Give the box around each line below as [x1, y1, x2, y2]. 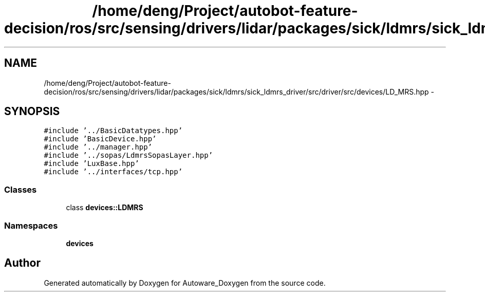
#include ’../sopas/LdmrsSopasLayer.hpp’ [44, 151, 213, 160]
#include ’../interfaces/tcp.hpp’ [44, 168, 183, 176]
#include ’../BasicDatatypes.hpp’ [44, 126, 183, 135]
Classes [4, 184, 37, 195]
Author [4, 256, 41, 270]
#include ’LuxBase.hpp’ [44, 159, 139, 168]
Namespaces [4, 220, 58, 231]
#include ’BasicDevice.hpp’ [44, 135, 157, 143]
